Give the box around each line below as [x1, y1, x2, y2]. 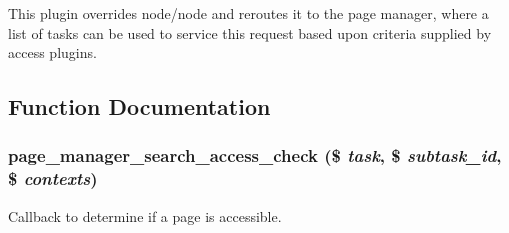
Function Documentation [8, 91, 271, 122]
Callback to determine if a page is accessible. [8, 205, 282, 226]
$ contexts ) [8, 166, 98, 191]
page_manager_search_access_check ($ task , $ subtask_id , [8, 143, 502, 168]
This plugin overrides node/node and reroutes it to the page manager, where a [8, 3, 489, 23]
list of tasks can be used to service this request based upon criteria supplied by [8, 22, 492, 43]
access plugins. [8, 42, 97, 63]
